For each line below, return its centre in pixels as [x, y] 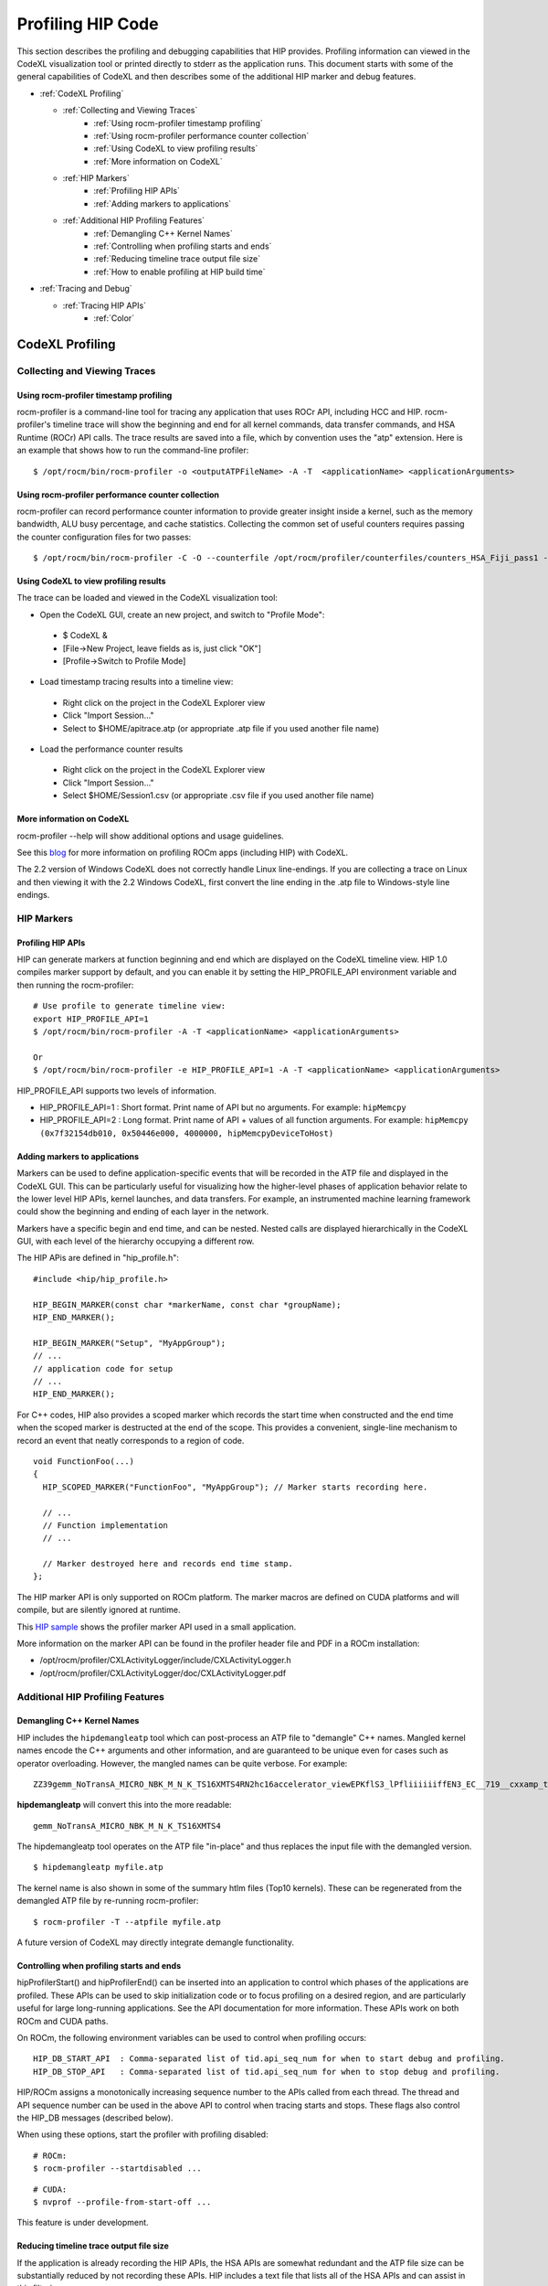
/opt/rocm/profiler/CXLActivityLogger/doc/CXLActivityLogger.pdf [163, 1672]
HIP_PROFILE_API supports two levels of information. [116, 1090]
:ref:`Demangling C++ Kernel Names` [163, 233]
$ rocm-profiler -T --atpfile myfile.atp [127, 1922]
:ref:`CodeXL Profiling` [82, 93]
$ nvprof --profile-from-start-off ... [122, 2202]
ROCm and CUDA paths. [63, 2021]
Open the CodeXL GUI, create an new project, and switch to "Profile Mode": [182, 614]
